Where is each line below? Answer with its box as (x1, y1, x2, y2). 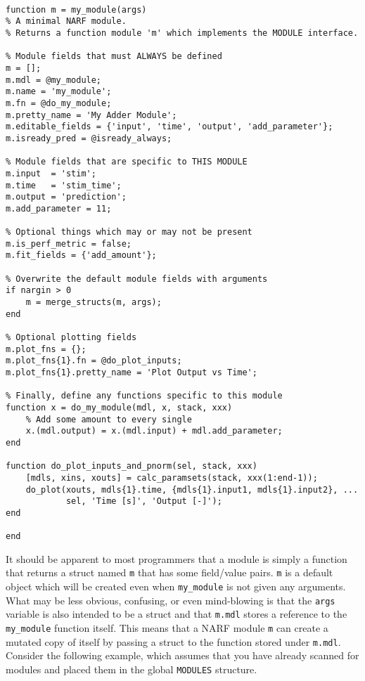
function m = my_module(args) (6, 4, 147, 15)
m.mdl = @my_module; (6, 74, 102, 85)
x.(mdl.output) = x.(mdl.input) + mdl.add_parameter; (25, 426, 283, 436)
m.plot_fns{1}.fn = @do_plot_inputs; (6, 356, 182, 366)
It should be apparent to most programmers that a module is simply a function (6, 551, 347, 566)
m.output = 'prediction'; (6, 192, 127, 202)
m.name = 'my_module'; (6, 86, 112, 97)
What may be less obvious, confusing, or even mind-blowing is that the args (6, 592, 335, 607)
